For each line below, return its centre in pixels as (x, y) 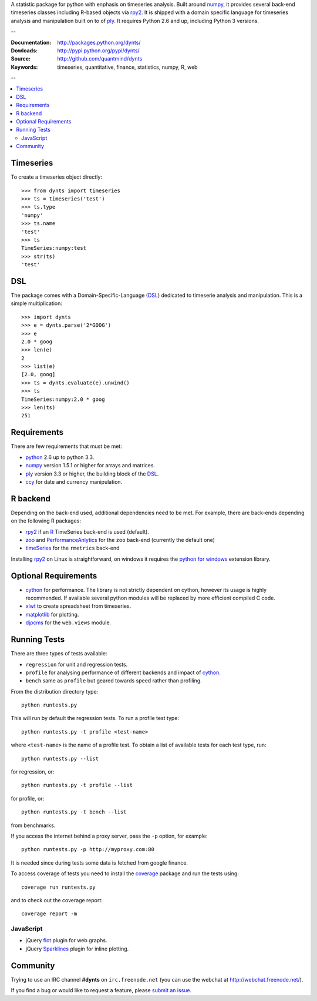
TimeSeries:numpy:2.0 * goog (63, 399)
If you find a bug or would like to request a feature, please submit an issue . (101, 990)
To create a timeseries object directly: (57, 177)
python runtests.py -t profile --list (77, 785)
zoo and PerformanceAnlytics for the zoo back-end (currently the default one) (120, 540)
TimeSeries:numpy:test (54, 248)
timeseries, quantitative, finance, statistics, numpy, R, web (127, 67)
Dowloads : (24, 51)
